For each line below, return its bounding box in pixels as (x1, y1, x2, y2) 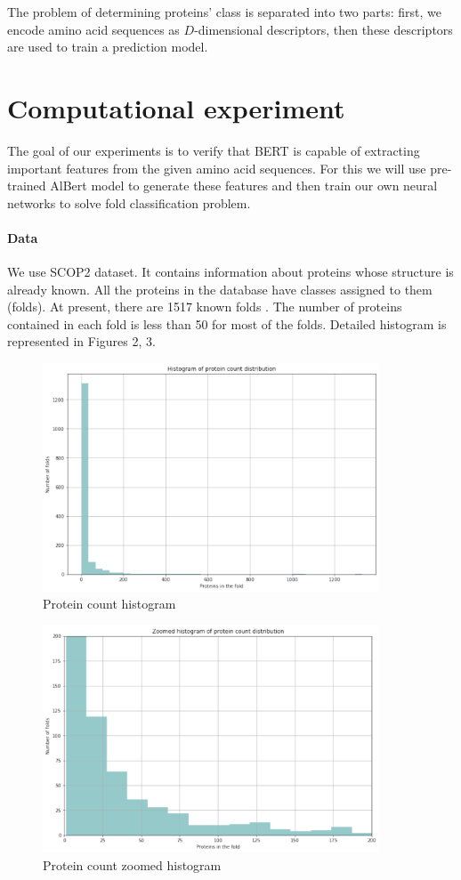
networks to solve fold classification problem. (7, 193, 251, 212)
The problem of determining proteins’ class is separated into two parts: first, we (7, 3, 442, 20)
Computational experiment (7, 89, 345, 125)
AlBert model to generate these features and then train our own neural (50, 176, 438, 195)
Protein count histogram (43, 594, 176, 613)
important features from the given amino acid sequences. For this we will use (7, 158, 426, 177)
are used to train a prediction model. (7, 37, 208, 56)
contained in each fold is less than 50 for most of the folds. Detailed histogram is (7, 314, 447, 333)
